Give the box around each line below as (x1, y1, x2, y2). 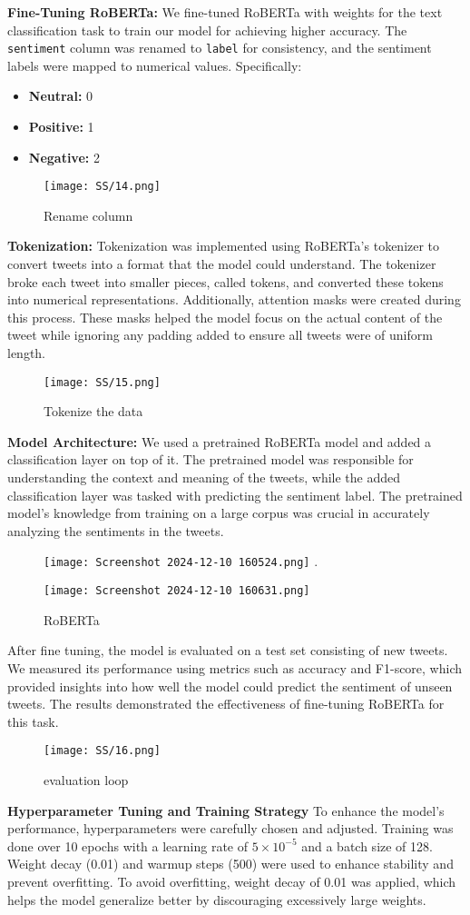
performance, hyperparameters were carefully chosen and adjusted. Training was (7, 819, 454, 838)
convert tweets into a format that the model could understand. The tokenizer (7, 254, 436, 274)
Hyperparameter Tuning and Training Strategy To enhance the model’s (7, 801, 445, 820)
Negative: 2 (28, 147, 100, 166)
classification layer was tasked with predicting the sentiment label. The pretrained (7, 485, 463, 504)
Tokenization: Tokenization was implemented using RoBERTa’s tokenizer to (7, 236, 440, 255)
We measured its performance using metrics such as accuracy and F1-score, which (7, 658, 463, 677)
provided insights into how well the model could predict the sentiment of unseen (7, 676, 453, 695)
